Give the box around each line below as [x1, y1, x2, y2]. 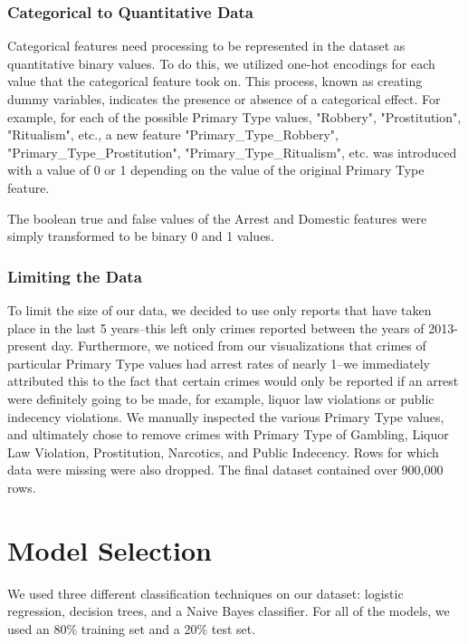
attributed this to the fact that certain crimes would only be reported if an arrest [7, 371, 459, 390]
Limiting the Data [7, 264, 142, 287]
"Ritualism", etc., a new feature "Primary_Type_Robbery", [7, 125, 339, 144]
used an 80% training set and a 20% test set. [7, 619, 256, 638]
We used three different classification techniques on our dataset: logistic [7, 583, 404, 602]
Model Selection [7, 531, 212, 568]
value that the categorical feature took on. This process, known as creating [7, 72, 423, 91]
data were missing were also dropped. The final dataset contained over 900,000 [7, 460, 444, 479]
